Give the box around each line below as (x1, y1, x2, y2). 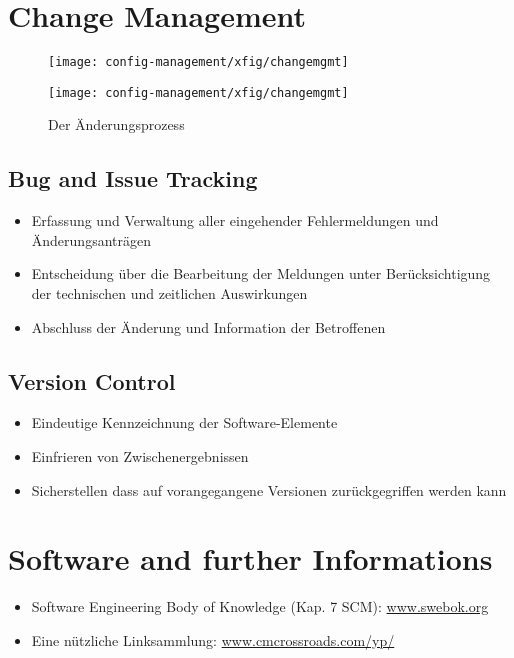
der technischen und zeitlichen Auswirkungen (31, 283, 308, 304)
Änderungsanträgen (31, 229, 151, 250)
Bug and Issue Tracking (8, 163, 258, 194)
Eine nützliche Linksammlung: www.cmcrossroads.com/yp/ (31, 629, 395, 650)
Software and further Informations (8, 538, 493, 579)
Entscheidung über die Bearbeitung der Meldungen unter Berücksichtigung (31, 263, 491, 284)
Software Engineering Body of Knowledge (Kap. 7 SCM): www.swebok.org (31, 596, 489, 617)
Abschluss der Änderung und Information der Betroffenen (31, 316, 386, 337)
